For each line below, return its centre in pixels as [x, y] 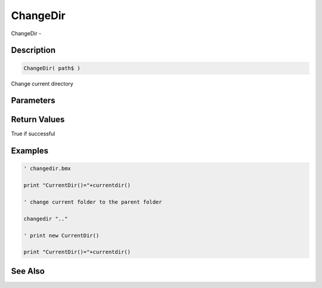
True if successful [33, 134]
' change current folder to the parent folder [93, 202]
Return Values [38, 120]
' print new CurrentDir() [61, 235]
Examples [30, 151]
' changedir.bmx [47, 169]
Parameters [33, 100]
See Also [28, 271]
